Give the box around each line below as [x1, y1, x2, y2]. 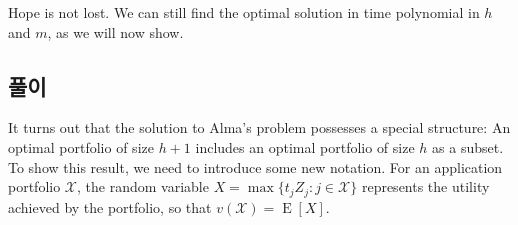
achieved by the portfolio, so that [8, 196, 212, 217]
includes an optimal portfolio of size [195, 136, 415, 157]
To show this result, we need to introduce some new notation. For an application [8, 156, 503, 177]
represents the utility [361, 176, 490, 197]
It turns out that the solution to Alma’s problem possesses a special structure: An [8, 117, 511, 138]
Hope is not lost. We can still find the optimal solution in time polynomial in [8, 2, 480, 22]
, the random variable [77, 176, 209, 197]
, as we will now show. [47, 21, 184, 42]
